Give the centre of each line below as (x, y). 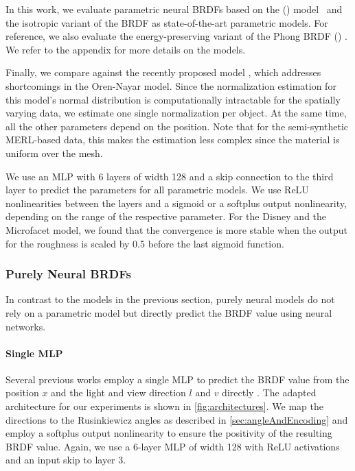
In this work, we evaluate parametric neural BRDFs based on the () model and (174, 9)
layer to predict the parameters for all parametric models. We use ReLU (157, 190)
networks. (26, 326)
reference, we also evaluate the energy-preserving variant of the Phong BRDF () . (176, 36)
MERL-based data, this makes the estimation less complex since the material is (173, 140)
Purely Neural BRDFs (68, 274)
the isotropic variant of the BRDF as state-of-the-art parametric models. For (167, 22)
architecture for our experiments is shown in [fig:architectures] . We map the (164, 406)
